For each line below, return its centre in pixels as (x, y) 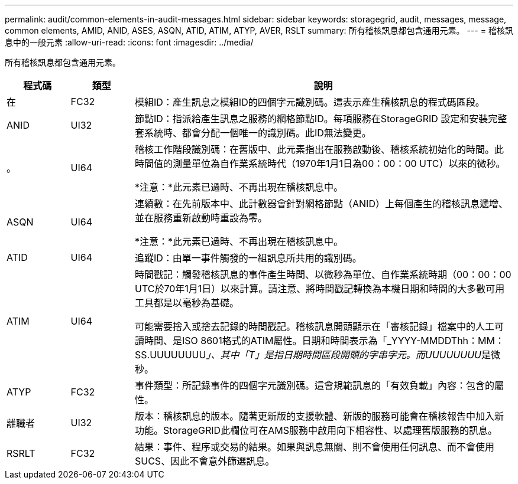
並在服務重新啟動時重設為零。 (201, 218)
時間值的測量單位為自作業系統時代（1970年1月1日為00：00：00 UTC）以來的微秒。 (320, 163)
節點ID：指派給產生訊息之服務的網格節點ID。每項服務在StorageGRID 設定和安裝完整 (321, 119)
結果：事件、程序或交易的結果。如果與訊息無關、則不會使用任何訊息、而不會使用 (315, 447)
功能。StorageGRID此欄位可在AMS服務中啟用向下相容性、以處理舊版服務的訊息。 (316, 430)
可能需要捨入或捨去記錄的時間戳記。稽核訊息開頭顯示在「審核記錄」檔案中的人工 (315, 326)
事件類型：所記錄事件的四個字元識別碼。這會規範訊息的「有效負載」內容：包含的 (315, 385)
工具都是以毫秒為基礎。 (187, 303)
